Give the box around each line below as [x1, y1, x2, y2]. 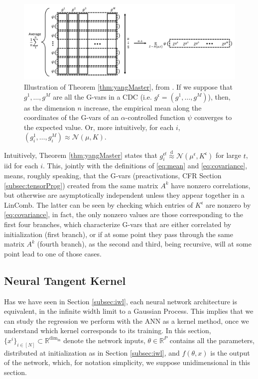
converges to [194, 112, 232, 123]
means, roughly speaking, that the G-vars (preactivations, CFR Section [4, 170, 222, 180]
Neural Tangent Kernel [4, 272, 126, 288]
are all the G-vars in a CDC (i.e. [53, 91, 152, 102]
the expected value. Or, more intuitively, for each [24, 122, 174, 132]
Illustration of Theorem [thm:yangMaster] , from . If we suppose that [24, 81, 233, 92]
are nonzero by [205, 199, 251, 210]
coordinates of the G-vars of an [24, 112, 119, 123]
